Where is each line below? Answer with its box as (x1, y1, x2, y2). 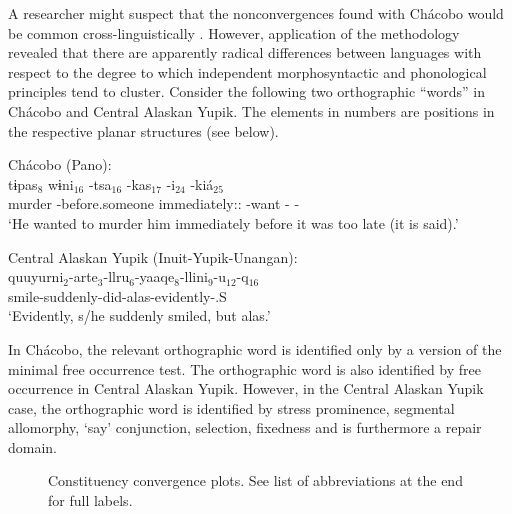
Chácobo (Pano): (8, 154, 112, 175)
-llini (179, 266, 208, 287)
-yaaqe (134, 266, 175, 287)
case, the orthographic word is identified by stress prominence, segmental (8, 397, 455, 418)
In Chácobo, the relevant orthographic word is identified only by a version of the (8, 338, 502, 359)
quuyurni (8, 266, 64, 287)
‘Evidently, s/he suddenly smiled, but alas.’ (8, 305, 271, 326)
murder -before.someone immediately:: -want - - (8, 193, 300, 214)
